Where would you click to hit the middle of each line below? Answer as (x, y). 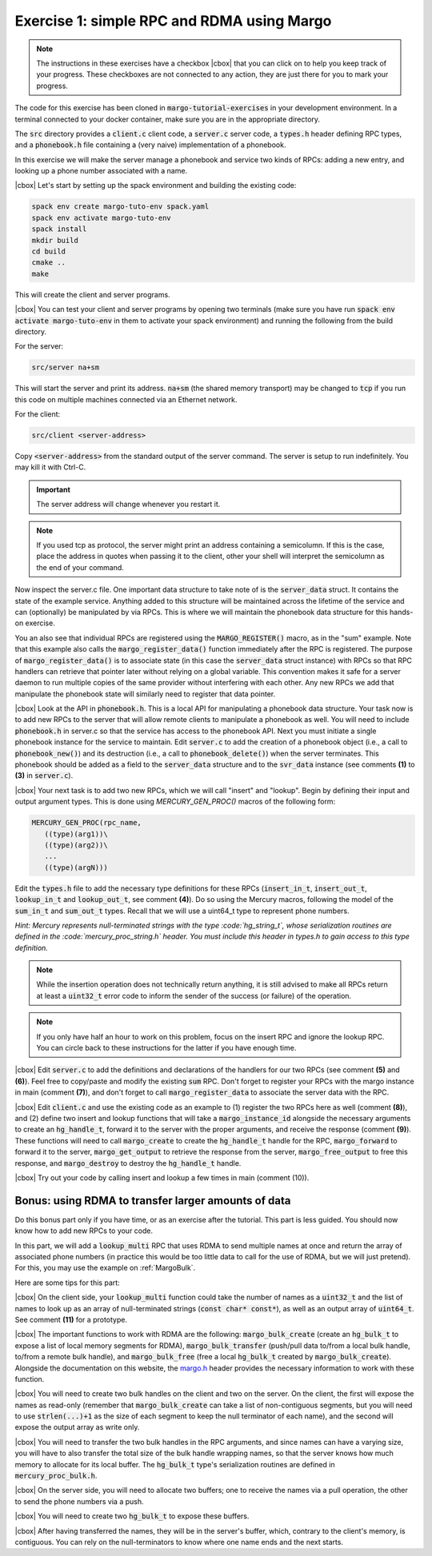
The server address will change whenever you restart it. (128, 505)
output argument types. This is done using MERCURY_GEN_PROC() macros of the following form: (175, 802)
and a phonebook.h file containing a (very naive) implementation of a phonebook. (150, 145)
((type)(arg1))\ (76, 834)
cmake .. (49, 263)
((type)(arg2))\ (76, 845)
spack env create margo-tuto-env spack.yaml (120, 207)
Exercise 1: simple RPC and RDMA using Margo (173, 21)
